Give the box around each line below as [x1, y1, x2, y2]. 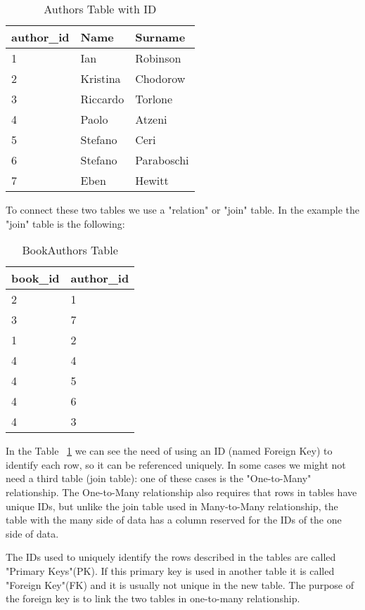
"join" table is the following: [6, 216, 125, 231]
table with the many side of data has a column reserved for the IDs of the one [6, 512, 342, 527]
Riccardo [80, 91, 124, 107]
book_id [11, 270, 60, 287]
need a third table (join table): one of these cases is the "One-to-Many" [6, 471, 312, 486]
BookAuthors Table [22, 242, 118, 259]
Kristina [80, 70, 121, 86]
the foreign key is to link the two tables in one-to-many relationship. [6, 591, 300, 606]
